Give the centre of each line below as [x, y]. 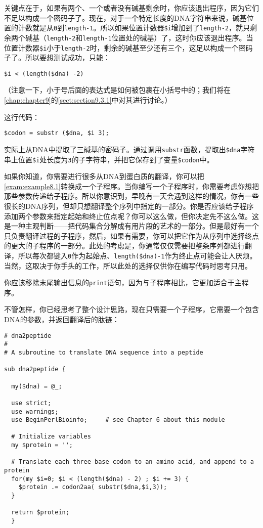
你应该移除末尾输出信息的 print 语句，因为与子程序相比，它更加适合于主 [123, 282]
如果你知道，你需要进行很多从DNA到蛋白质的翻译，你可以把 [104, 176]
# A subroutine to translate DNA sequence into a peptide [104, 352]
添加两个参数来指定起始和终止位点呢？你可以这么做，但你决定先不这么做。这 [131, 216]
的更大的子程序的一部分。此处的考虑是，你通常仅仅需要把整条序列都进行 [124, 246]
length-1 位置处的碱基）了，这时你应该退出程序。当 [168, 37]
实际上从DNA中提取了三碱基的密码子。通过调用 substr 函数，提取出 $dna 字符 [129, 149]
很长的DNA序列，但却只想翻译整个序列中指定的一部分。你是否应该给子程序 [129, 206]
